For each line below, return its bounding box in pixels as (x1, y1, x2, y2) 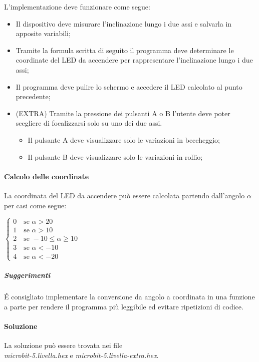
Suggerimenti (4, 270, 51, 280)
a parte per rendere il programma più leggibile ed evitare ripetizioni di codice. (4, 301, 243, 311)
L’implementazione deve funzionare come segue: (4, 2, 150, 12)
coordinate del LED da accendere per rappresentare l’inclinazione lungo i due (16, 55, 253, 65)
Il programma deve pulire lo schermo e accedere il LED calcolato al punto (16, 81, 242, 92)
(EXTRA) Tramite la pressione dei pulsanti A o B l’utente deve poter (16, 108, 230, 118)
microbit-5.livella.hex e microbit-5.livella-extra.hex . (4, 349, 159, 360)
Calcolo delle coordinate (4, 171, 89, 181)
